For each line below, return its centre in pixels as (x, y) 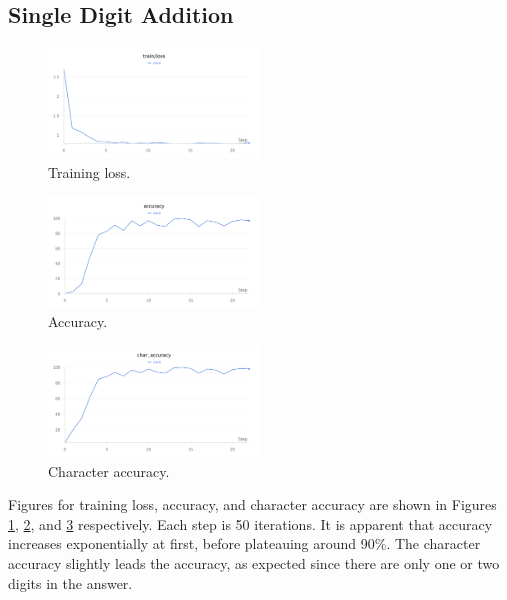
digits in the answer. (70, 582)
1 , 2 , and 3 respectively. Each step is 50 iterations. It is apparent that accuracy (250, 523)
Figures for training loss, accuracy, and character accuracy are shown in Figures (252, 504)
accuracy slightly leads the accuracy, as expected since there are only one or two (254, 563)
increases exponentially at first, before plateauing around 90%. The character (244, 543)
